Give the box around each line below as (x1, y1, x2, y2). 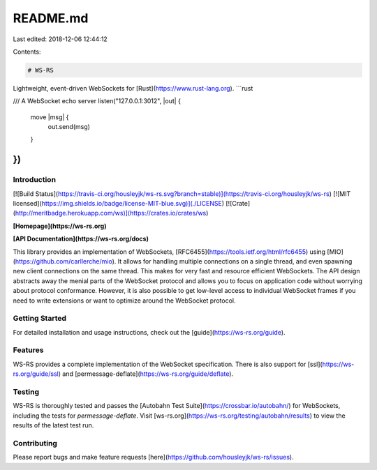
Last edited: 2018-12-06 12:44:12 (13, 35, 108, 43)
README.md (13, 10, 89, 26)
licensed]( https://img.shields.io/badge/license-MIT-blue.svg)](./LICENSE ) (13, 199, 225, 208)
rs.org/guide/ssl (13, 370, 59, 378)
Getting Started (13, 314, 66, 324)
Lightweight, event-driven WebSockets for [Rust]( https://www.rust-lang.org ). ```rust (13, 84, 253, 92)
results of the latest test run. (13, 421, 94, 430)
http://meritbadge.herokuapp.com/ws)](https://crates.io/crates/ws (15, 209, 207, 218)
